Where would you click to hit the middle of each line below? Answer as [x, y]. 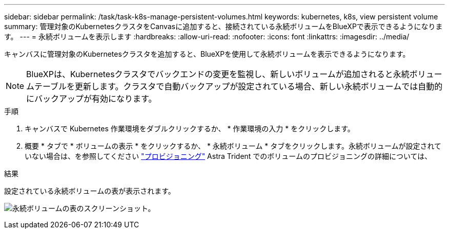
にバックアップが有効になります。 [91, 99]
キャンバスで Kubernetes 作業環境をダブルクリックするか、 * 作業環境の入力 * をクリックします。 [190, 129]
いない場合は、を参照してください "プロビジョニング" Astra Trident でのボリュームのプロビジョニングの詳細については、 [228, 156]
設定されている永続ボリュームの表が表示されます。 [90, 191]
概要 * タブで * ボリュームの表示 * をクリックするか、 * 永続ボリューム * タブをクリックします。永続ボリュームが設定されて [233, 146]
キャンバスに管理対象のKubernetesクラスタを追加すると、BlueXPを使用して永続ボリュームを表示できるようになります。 [207, 54]
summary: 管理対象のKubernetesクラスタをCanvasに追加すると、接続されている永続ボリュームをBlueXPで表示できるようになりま [223, 26]
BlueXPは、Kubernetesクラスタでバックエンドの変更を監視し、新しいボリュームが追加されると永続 [218, 74]
